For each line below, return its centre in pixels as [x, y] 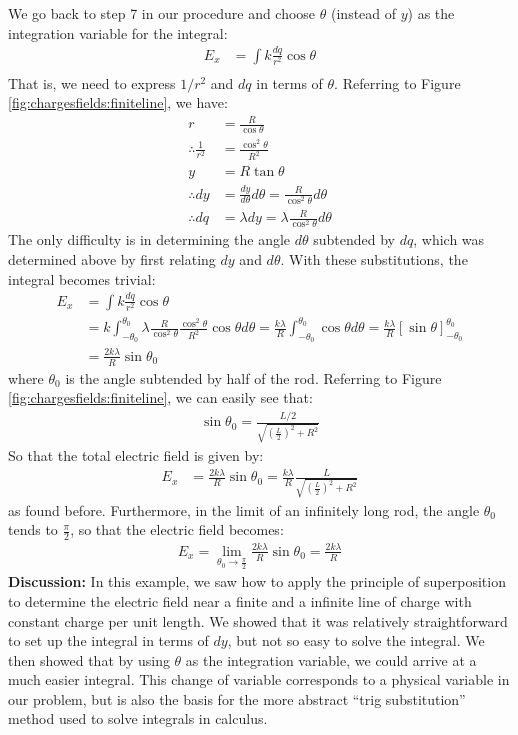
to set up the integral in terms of [108, 640]
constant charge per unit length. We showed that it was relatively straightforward [258, 620]
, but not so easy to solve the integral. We [356, 640]
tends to [33, 529]
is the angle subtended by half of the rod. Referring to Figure [253, 377]
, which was [449, 239]
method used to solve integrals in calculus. [138, 718]
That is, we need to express [92, 82]
